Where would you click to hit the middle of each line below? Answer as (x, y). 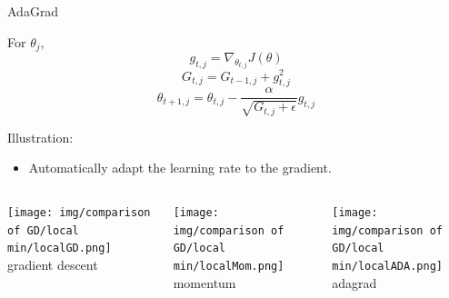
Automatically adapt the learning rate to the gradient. (180, 168)
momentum (205, 282)
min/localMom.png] (229, 266)
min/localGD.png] (60, 248)
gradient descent (53, 264)
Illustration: (40, 137)
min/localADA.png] (387, 266)
